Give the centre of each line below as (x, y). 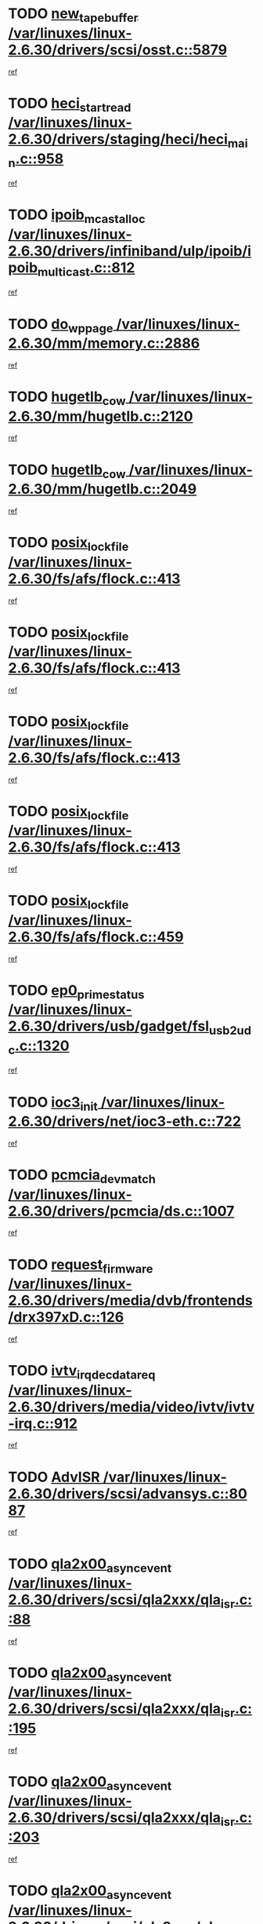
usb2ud (230, 1030)
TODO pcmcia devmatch (82, 1176)
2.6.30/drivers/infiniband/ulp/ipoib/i (130, 251)
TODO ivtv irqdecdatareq (82, 1372)
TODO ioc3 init (53, 1103)
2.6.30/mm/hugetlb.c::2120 (101, 416)
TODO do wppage (61, 325)
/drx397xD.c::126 (66, 1318)
